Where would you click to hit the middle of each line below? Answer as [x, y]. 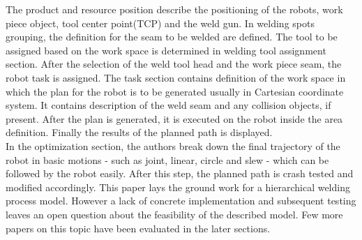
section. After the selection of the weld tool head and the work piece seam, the [174, 64]
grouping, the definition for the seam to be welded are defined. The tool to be [172, 37]
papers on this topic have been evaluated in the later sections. [138, 228]
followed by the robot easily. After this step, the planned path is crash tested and [180, 173]
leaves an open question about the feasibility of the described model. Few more [174, 214]
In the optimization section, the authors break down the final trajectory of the [173, 145]
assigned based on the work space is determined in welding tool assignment [166, 50]
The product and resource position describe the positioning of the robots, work [174, 9]
